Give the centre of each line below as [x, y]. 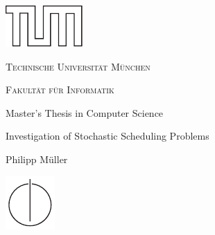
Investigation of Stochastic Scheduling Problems [108, 136]
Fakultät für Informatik [60, 90]
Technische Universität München [78, 66]
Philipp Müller [37, 159]
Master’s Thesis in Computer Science [85, 112]
